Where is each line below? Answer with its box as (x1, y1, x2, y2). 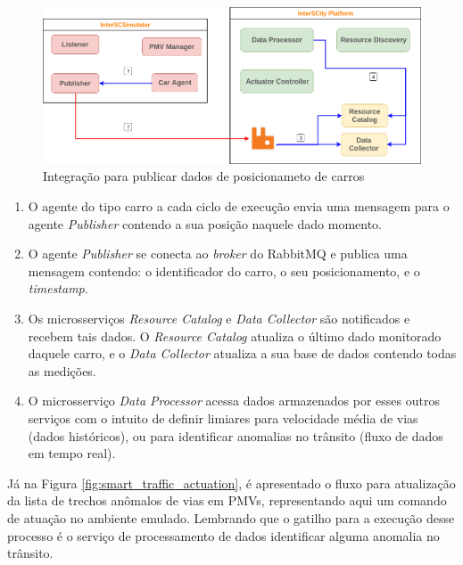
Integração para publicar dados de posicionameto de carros (43, 167, 365, 185)
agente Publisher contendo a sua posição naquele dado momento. (28, 214, 382, 233)
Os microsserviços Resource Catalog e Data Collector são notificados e (28, 309, 410, 327)
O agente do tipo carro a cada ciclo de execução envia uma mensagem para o (28, 197, 450, 216)
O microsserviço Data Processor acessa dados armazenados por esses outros (28, 391, 440, 410)
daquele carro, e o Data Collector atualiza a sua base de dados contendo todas (28, 344, 457, 363)
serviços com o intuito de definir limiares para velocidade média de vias (28, 408, 418, 427)
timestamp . (28, 279, 88, 298)
